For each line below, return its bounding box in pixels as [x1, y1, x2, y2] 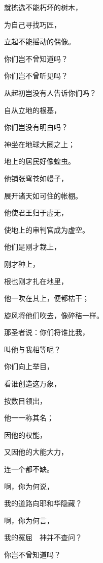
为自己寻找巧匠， [4, 19, 61, 30]
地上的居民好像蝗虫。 [4, 156, 75, 166]
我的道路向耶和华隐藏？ [4, 498, 82, 509]
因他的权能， [4, 429, 47, 440]
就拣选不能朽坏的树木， [4, 2, 82, 12]
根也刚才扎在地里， [4, 275, 68, 286]
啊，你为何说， [4, 481, 54, 491]
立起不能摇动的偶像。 [4, 36, 75, 47]
